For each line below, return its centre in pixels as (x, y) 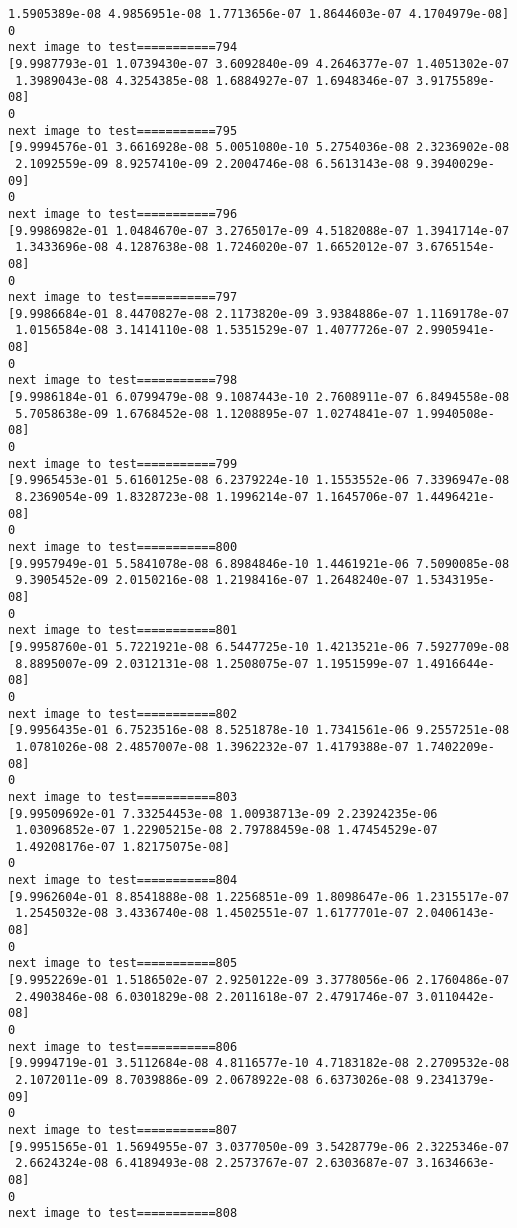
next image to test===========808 (123, 1213)
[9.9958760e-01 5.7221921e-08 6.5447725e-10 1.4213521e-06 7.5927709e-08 (259, 646)
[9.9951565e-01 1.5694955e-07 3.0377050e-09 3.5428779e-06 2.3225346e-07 (259, 1146)
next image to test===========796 (123, 213)
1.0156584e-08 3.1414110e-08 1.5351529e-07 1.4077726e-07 (212, 330)
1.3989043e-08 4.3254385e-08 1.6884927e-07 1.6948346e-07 (212, 80)
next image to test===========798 (123, 380)
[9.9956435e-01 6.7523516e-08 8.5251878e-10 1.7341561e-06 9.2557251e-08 (259, 730)
